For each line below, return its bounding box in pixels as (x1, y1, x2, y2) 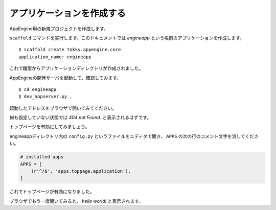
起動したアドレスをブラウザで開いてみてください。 (9, 105, 117, 111)
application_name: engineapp (18, 54, 91, 60)
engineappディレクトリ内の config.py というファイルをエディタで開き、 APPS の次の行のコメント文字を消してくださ (9, 133, 259, 139)
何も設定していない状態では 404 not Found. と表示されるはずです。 (9, 114, 152, 121)
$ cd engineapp (18, 86, 57, 92)
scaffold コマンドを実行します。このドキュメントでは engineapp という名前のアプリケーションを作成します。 (9, 35, 245, 41)
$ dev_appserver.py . (18, 94, 73, 100)
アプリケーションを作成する (9, 8, 126, 19)
